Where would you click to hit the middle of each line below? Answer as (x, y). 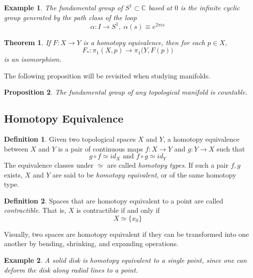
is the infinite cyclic (210, 7)
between (16, 148)
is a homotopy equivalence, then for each (144, 42)
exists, (13, 174)
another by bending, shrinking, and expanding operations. (91, 243)
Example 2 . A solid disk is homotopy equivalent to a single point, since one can (126, 260)
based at (160, 7)
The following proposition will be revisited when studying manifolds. (107, 75)
